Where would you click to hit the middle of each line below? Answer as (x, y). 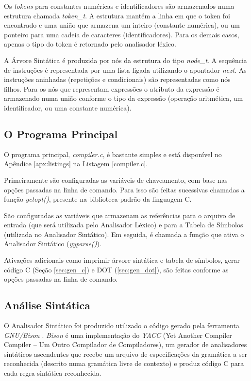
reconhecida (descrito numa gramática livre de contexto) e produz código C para (124, 363)
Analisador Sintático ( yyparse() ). (53, 244)
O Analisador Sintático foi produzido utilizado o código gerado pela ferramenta (122, 325)
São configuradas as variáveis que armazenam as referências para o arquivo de (120, 215)
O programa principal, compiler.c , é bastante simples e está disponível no (113, 154)
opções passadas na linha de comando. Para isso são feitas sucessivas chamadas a (124, 189)
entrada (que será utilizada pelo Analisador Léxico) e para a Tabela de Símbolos (124, 225)
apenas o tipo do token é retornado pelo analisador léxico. (90, 44)
